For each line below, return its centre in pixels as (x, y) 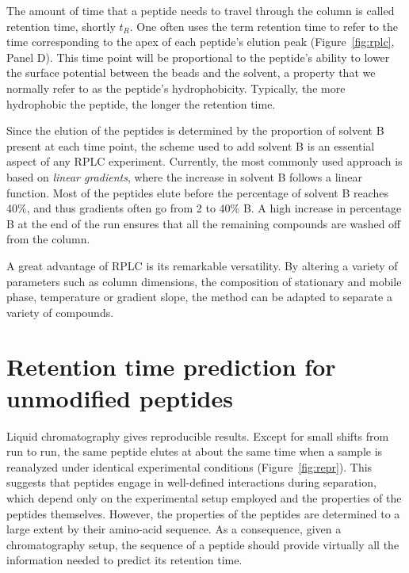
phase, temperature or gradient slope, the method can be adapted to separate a (199, 297)
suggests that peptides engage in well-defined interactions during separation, (191, 482)
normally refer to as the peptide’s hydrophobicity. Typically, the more (176, 88)
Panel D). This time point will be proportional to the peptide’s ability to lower (198, 57)
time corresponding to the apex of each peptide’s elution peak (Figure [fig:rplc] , (201, 42)
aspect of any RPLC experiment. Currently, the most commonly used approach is (204, 161)
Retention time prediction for (171, 367)
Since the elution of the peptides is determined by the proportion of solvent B (195, 130)
